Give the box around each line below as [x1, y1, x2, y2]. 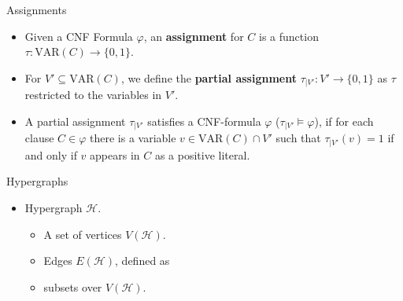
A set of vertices [43, 226, 122, 242]
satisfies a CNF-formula [147, 112, 261, 129]
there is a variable [90, 130, 176, 146]
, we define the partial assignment [120, 69, 297, 86]
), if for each [314, 112, 374, 129]
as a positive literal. [154, 146, 250, 163]
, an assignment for [143, 28, 244, 44]
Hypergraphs [6, 173, 68, 189]
